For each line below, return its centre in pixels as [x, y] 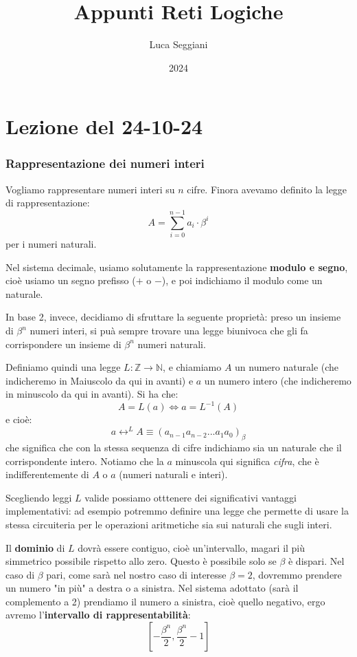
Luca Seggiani [178, 44]
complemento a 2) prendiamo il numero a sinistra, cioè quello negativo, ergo [165, 601]
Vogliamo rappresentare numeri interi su [90, 189]
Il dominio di [35, 547]
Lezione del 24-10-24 [104, 126]
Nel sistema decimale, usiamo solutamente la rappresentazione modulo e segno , [177, 267]
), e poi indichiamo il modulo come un [242, 280]
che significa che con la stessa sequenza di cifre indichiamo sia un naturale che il [174, 447]
